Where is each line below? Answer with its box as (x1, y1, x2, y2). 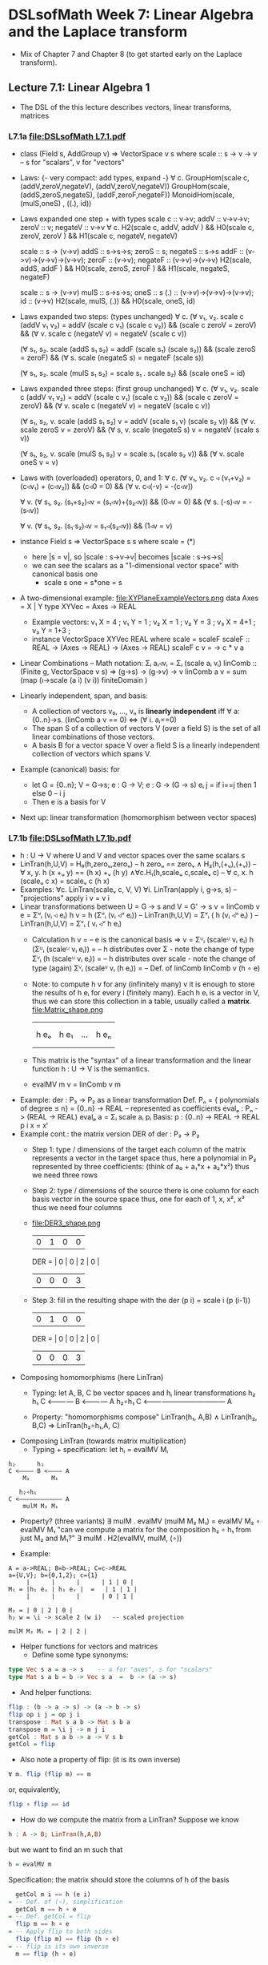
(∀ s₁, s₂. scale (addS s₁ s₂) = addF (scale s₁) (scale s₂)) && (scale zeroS (19, 345, 256, 354)
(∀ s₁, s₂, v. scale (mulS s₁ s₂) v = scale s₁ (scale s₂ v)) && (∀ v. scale (19, 449, 245, 458)
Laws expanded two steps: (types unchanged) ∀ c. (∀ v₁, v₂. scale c (19, 312, 244, 321)
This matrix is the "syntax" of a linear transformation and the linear (31, 1055, 252, 1065)
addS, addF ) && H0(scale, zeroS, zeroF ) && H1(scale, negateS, (19, 264, 230, 273)
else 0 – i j (31, 789, 66, 798)
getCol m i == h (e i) (15, 1890, 91, 1898)
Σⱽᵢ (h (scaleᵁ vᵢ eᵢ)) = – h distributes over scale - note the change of (31, 954, 256, 963)
